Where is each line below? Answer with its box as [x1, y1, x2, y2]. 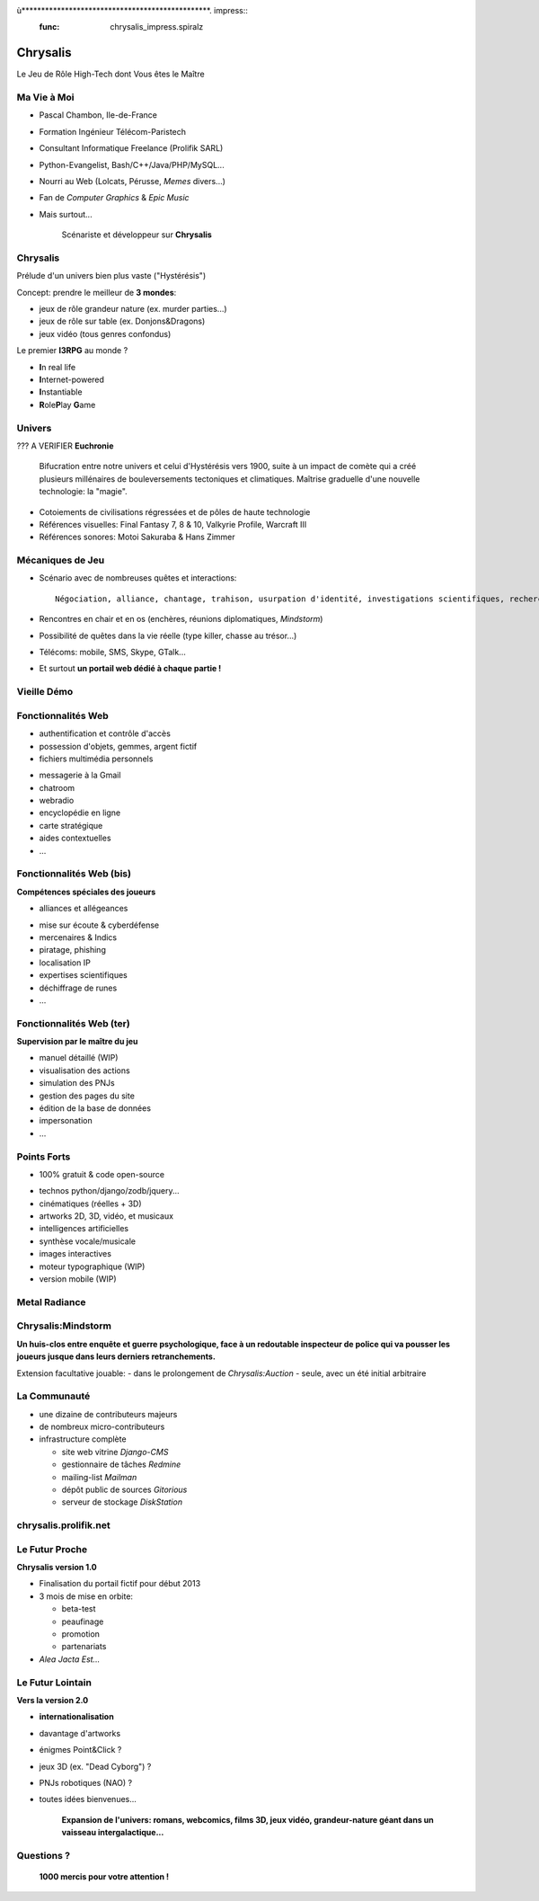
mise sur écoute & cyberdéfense [39, 919, 160, 930]
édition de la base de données [39, 1102, 152, 1114]
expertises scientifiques [39, 970, 128, 981]
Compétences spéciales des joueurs [16, 886, 156, 897]
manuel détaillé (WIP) [39, 1053, 119, 1063]
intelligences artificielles [39, 1223, 129, 1234]
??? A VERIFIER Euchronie [16, 440, 114, 451]
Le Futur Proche [16, 1542, 88, 1555]
